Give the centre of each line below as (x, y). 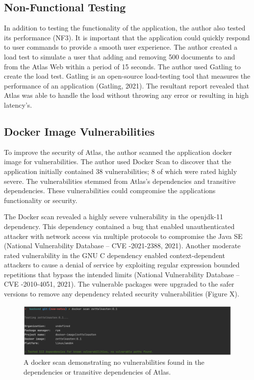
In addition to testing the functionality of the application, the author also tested (125, 28)
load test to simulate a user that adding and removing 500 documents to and (120, 56)
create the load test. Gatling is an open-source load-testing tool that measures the (127, 76)
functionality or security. (41, 200)
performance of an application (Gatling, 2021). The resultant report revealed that (127, 85)
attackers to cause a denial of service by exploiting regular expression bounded (122, 265)
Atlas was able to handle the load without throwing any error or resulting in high (127, 95)
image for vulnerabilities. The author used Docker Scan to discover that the (118, 161)
